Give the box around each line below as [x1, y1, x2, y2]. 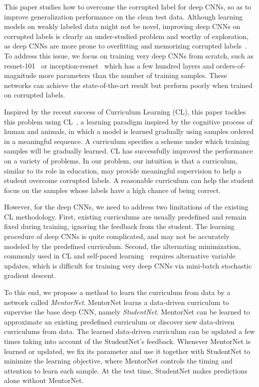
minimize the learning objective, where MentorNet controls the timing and [4, 355, 233, 366]
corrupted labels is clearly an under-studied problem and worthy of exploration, [4, 30, 248, 41]
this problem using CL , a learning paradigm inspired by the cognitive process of [4, 116, 253, 126]
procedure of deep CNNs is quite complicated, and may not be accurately [4, 231, 230, 241]
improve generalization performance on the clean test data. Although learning [4, 11, 243, 21]
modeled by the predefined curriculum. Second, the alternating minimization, [4, 240, 241, 251]
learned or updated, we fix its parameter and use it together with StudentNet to [4, 345, 250, 356]
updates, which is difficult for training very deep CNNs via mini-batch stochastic [4, 260, 252, 270]
